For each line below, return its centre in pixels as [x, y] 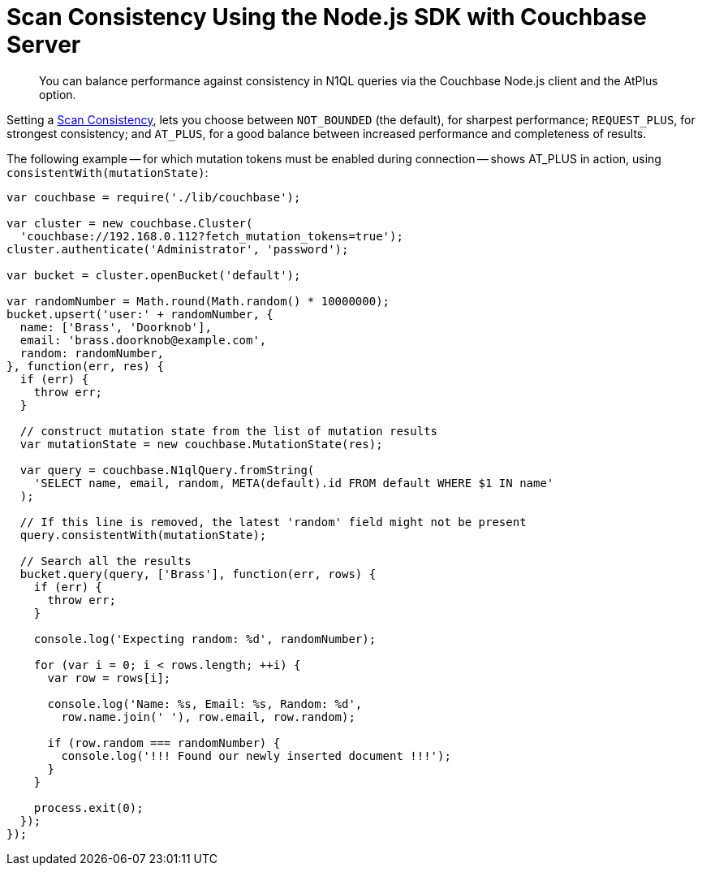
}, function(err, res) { [85, 366]
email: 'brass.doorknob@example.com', [143, 340]
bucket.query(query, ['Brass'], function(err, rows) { [198, 574]
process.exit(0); [88, 807]
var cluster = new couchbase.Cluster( [130, 223]
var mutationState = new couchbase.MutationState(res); [201, 444]
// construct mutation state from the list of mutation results [229, 431]
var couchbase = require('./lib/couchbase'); [154, 197]
